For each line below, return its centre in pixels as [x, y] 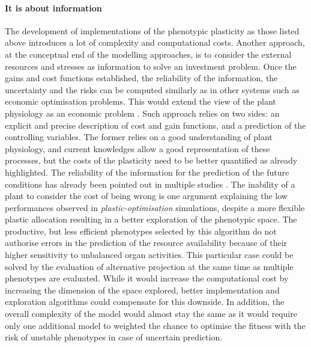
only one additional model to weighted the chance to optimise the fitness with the [155, 325]
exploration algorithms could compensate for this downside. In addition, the [145, 302]
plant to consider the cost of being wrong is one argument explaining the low [146, 196]
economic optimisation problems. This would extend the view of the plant [140, 101]
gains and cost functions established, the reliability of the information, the [141, 78]
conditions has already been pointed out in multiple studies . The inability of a [150, 184]
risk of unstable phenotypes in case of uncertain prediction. [114, 337]
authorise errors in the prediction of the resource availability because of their [146, 243]
